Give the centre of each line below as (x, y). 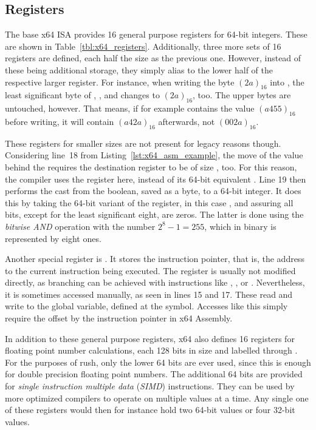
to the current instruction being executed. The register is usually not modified (150, 270)
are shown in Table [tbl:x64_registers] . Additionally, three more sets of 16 (143, 46)
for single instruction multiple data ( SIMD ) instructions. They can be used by (150, 386)
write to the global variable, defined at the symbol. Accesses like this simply (146, 306)
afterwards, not (187, 121)
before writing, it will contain (60, 121)
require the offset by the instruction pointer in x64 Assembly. (119, 318)
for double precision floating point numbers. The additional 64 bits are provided (154, 374)
